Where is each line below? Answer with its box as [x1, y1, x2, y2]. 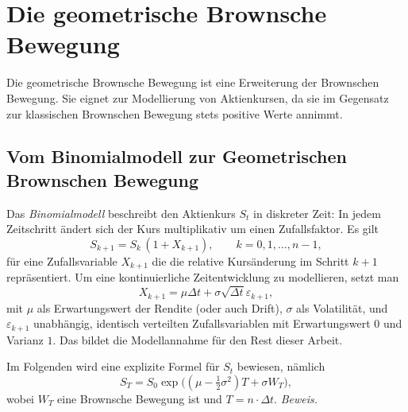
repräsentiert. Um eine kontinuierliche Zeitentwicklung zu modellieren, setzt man [6, 269, 399, 286]
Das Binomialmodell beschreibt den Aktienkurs [6, 204, 236, 221]
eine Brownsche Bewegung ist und [57, 390, 222, 406]
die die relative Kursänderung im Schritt [152, 252, 349, 269]
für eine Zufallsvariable [6, 252, 117, 269]
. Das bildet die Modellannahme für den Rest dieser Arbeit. [52, 331, 343, 348]
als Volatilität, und [296, 299, 388, 316]
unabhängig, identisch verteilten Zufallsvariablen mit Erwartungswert [33, 315, 371, 332]
